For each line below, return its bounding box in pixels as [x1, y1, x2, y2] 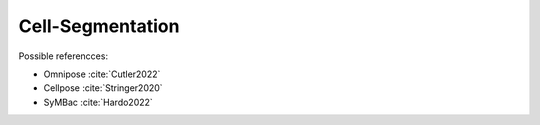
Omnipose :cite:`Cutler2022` [43, 68, 161, 80]
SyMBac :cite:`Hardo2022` [43, 96, 154, 108]
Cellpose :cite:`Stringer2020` [43, 82, 164, 94]
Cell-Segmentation [18, 15, 180, 37]
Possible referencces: [18, 50, 109, 62]
